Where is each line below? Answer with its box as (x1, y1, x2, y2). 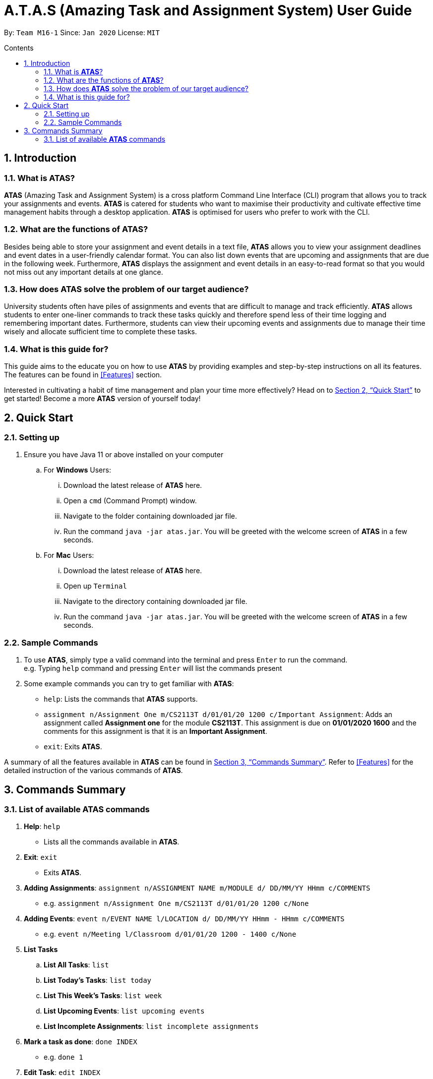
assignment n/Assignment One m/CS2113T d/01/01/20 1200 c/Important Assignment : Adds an (44, 710, 392, 719)
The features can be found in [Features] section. (4, 370, 162, 379)
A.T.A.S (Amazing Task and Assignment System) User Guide (4, 2, 412, 19)
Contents (4, 43, 34, 52)
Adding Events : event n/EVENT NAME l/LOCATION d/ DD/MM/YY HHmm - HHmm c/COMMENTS (24, 914, 345, 923)
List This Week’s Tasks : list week (44, 991, 162, 1000)
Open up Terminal (63, 582, 127, 591)
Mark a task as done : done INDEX (24, 1037, 137, 1046)
